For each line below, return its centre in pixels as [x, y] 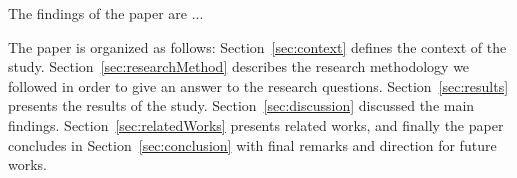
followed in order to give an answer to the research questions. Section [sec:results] [258, 85]
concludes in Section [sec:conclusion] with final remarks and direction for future [252, 144]
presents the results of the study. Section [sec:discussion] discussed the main [241, 105]
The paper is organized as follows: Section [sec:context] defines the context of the [257, 46]
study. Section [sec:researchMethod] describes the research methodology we [239, 66]
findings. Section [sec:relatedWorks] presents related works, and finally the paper [256, 124]
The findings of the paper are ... [106, 13]
